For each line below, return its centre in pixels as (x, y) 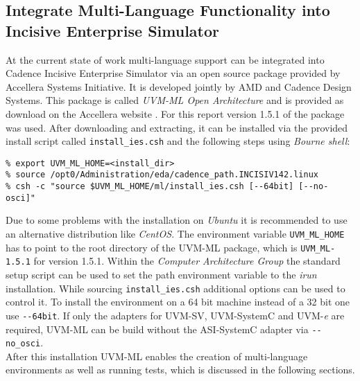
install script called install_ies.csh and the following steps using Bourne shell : (178, 141)
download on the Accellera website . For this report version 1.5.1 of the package (175, 113)
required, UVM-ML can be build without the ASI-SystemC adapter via (157, 329)
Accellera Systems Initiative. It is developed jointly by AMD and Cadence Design (179, 86)
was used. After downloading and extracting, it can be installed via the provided (177, 127)
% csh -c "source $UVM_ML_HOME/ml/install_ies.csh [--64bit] (150, 187)
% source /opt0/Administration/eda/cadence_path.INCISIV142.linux (162, 175)
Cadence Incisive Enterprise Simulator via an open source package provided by (173, 73)
